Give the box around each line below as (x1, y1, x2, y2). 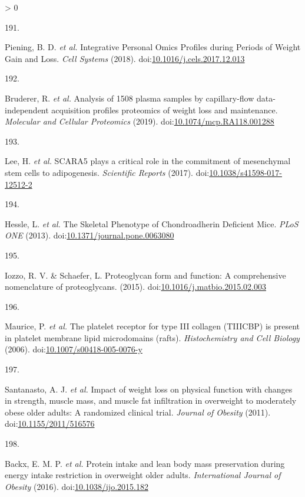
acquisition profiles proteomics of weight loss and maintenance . (51, 103, 278, 116)
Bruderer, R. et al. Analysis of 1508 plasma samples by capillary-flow (5, 91, 254, 104)
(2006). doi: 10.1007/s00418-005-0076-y (5, 343, 142, 355)
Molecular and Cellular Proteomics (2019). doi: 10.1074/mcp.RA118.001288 (5, 115, 274, 127)
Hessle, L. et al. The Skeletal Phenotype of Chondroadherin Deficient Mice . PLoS (5, 217, 299, 230)
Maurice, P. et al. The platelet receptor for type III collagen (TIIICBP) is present (5, 320, 300, 332)
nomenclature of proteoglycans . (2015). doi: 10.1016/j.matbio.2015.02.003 (5, 280, 266, 293)
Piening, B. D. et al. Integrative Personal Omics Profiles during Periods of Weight (5, 41, 301, 53)
